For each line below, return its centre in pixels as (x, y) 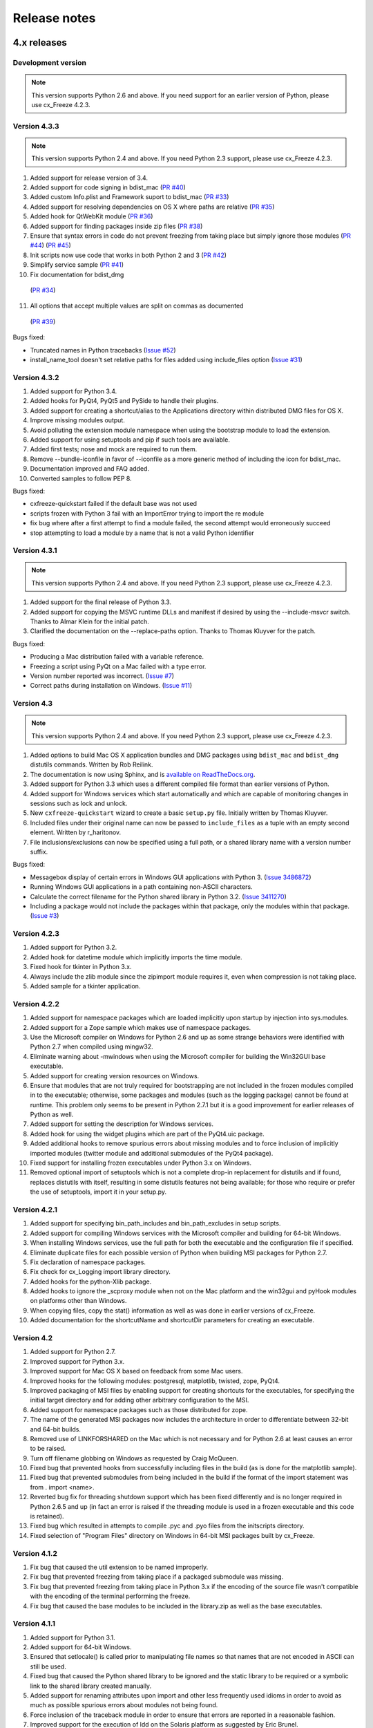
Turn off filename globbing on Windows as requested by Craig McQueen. (134, 1458)
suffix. (39, 852)
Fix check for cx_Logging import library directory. (100, 1272)
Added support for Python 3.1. (73, 1637)
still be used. (48, 1666)
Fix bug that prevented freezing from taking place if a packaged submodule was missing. (157, 1577)
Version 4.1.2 (35, 1553)
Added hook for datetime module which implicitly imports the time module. (136, 957)
